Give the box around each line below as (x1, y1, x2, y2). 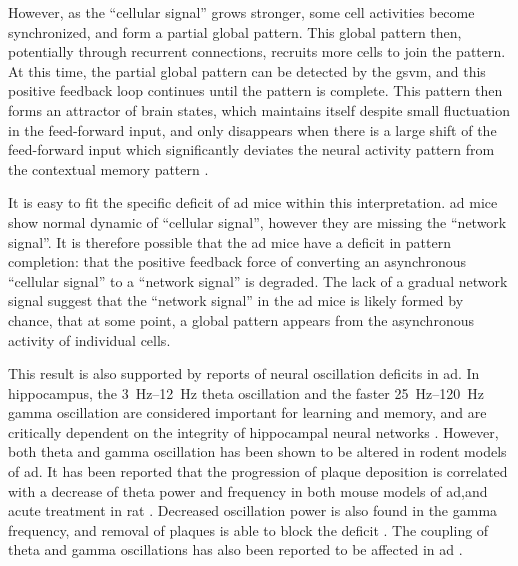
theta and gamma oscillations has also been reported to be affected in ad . (8, 539, 463, 560)
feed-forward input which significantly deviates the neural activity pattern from (8, 139, 495, 160)
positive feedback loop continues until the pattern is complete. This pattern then (8, 80, 503, 101)
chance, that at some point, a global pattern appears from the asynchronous (8, 309, 474, 330)
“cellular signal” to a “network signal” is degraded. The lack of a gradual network (8, 270, 508, 291)
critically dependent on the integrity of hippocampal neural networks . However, (8, 421, 499, 442)
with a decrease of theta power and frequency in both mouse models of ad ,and (8, 480, 488, 501)
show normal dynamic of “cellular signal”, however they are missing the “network (8, 211, 507, 232)
